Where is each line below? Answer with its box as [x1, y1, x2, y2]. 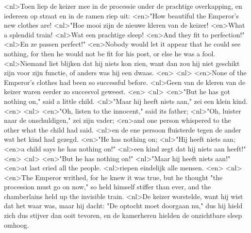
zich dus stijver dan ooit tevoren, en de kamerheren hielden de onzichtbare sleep [4, 210, 242, 220]
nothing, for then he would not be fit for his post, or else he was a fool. [4, 48, 216, 58]
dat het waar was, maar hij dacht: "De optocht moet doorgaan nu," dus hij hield [4, 200, 243, 211]
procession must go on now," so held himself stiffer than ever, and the [4, 182, 211, 192]
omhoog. [4, 219, 29, 230]
